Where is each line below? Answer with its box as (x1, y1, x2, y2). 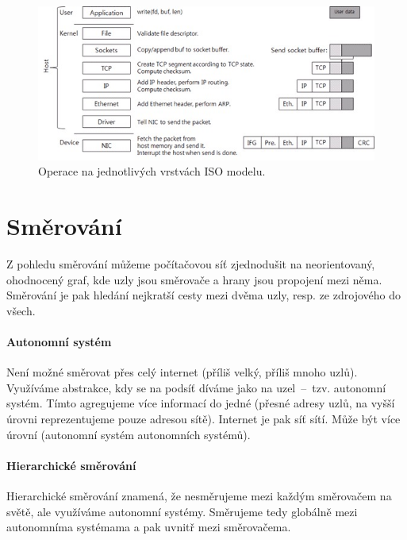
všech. (6, 302, 36, 318)
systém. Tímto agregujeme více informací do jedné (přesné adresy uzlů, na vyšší (6, 395, 395, 411)
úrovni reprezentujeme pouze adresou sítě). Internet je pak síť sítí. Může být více (6, 410, 401, 426)
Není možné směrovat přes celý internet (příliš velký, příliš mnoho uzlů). (6, 364, 358, 380)
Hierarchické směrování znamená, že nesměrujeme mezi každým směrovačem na (6, 487, 392, 503)
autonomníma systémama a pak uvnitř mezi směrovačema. (6, 519, 291, 535)
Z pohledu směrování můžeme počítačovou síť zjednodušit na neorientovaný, (6, 256, 375, 272)
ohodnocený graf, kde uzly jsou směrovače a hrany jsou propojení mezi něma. (6, 271, 382, 287)
